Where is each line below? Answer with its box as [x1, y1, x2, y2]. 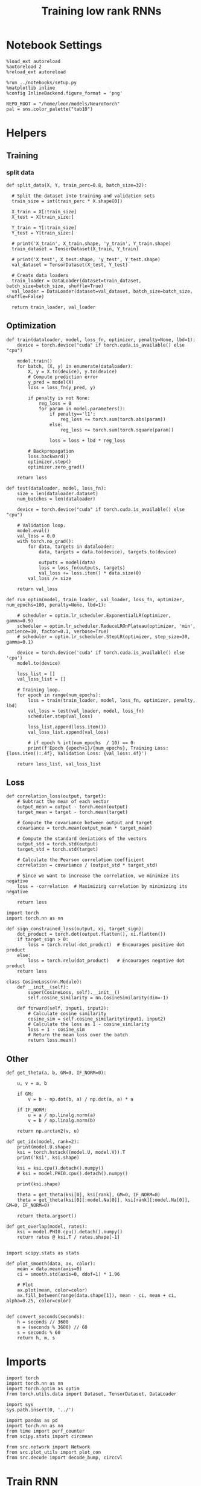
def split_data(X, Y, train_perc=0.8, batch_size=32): [6, 182, 147, 188]
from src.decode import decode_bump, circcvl [6, 1454, 123, 1461]
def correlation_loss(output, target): [6, 793, 107, 799]
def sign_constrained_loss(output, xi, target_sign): [6, 926, 145, 932]
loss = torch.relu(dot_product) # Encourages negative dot [28, 958, 185, 964]
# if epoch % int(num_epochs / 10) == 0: [28, 739, 136, 746]
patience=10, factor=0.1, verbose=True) [6, 628, 110, 635]
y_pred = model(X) [28, 379, 74, 385]
